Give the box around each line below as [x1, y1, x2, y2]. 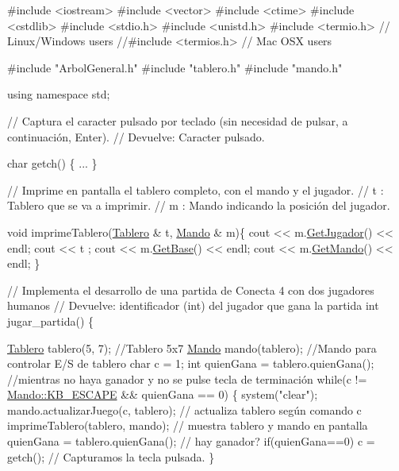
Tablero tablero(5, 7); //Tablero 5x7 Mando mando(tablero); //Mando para [7, 339, 377, 356]
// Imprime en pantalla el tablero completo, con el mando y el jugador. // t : [7, 181, 384, 198]
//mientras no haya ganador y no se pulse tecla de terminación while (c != [7, 370, 367, 387]
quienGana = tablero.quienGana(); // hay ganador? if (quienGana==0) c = [7, 433, 375, 450]
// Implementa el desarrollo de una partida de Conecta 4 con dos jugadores [7, 281, 374, 298]
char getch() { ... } [7, 155, 98, 172]
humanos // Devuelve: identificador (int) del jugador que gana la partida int [7, 297, 379, 314]
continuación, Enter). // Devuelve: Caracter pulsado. [7, 128, 265, 145]
